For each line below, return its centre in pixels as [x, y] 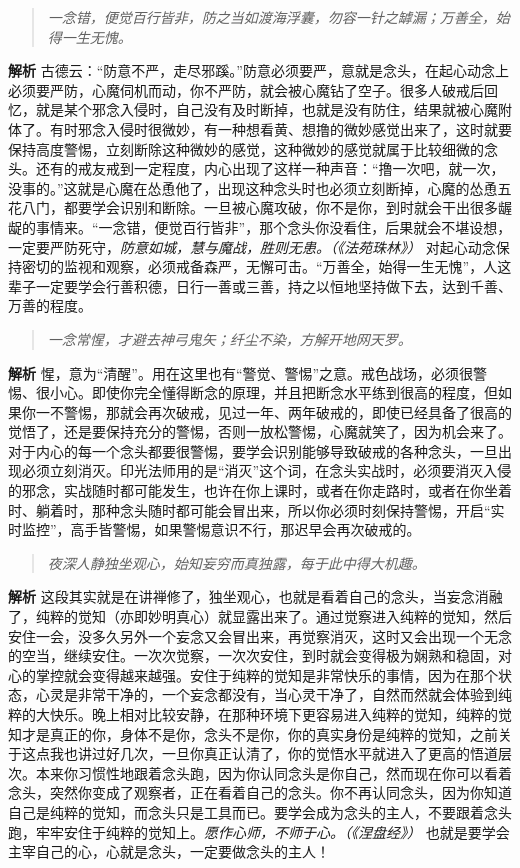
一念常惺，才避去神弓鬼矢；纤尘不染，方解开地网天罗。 [229, 338]
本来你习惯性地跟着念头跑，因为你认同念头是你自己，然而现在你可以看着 [273, 772]
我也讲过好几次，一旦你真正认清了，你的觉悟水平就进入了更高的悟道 [273, 753]
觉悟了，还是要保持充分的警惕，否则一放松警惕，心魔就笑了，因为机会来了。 [260, 431]
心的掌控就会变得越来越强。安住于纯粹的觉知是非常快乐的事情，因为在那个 [253, 674]
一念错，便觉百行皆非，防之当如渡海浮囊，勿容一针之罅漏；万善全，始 [278, 17]
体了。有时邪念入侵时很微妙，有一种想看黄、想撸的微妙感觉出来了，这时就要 [260, 128]
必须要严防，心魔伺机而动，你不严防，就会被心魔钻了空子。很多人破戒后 [246, 89]
